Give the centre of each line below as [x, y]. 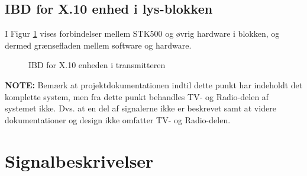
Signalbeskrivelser [79, 160]
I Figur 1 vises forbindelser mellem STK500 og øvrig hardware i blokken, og [142, 33]
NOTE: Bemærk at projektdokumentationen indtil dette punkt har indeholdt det [154, 84]
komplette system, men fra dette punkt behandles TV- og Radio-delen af [137, 96]
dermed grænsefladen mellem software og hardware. [98, 45]
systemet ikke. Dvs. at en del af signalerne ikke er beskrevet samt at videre [140, 108]
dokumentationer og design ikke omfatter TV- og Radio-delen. [118, 119]
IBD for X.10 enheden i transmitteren [97, 65]
